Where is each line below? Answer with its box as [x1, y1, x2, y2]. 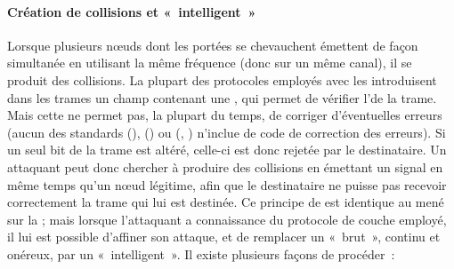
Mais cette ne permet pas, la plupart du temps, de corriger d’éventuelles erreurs [7, 106, 442, 124]
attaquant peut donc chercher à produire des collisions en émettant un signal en [7, 157, 443, 176]
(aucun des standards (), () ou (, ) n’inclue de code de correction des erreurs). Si [7, 123, 446, 141]
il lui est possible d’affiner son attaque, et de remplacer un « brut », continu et [7, 227, 441, 246]
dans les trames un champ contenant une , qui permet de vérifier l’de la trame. [7, 88, 437, 107]
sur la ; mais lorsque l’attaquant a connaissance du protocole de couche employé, [7, 210, 447, 228]
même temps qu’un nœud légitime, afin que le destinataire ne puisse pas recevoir [7, 175, 447, 194]
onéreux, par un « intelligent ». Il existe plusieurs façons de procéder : [7, 244, 395, 263]
